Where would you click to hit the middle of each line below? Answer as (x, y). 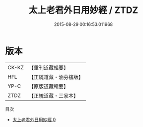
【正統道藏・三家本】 (53, 96)
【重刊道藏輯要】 (48, 68)
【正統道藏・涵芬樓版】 (56, 77)
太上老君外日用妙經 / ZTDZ (83, 10)
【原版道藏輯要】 (48, 86)
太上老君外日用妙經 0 (34, 120)
